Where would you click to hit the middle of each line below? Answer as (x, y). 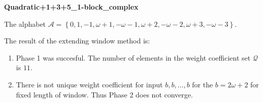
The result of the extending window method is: (77, 41)
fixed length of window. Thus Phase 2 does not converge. (104, 94)
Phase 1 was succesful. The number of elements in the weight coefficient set (133, 57)
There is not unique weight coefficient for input (89, 84)
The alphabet (25, 23)
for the (203, 84)
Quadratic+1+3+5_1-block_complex (71, 7)
